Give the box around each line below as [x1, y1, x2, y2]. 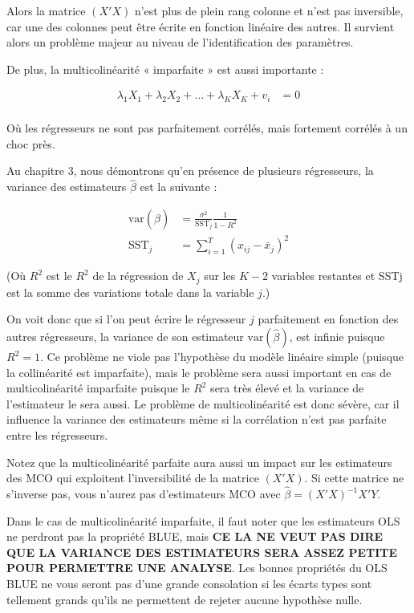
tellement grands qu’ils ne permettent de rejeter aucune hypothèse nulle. [6, 591, 363, 607]
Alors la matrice [6, 2, 86, 18]
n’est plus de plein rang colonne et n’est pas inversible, [134, 2, 404, 18]
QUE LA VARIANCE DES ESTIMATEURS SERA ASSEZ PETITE [6, 543, 398, 560]
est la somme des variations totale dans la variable [6, 283, 254, 300]
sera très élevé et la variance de [210, 380, 364, 396]
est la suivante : [140, 178, 217, 195]
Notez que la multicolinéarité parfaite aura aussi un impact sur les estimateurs [6, 453, 392, 470]
